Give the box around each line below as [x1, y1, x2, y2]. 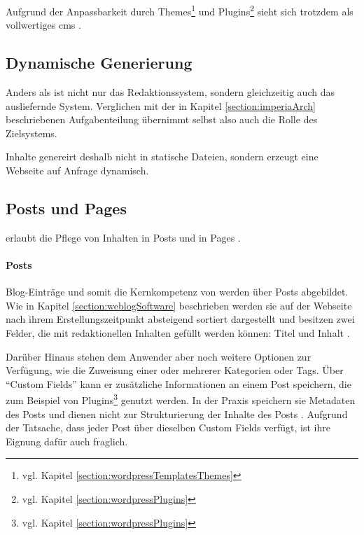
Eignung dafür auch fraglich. [6, 433, 128, 448]
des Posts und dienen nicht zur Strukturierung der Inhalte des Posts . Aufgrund [6, 406, 348, 421]
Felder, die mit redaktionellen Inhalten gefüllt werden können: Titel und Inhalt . [6, 325, 350, 340]
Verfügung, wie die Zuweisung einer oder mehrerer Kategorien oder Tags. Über [6, 363, 344, 377]
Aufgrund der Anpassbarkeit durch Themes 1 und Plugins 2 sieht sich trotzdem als [6, 2, 353, 18]
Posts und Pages [6, 197, 127, 218]
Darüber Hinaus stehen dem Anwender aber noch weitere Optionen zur [6, 349, 311, 363]
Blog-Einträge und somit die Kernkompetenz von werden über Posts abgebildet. [6, 284, 349, 299]
